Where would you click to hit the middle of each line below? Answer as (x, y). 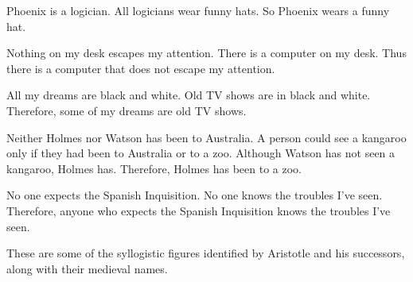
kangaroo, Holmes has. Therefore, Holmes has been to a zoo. (154, 168)
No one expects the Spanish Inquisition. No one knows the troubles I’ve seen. (195, 195)
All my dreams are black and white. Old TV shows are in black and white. (189, 95)
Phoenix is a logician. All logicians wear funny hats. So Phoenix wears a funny (198, 10)
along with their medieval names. (87, 268)
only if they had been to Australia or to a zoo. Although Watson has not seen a (201, 153)
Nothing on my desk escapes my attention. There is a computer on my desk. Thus (206, 53)
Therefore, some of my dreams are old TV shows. (127, 110)
